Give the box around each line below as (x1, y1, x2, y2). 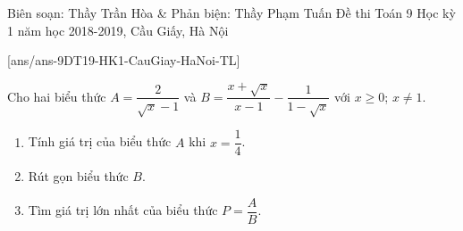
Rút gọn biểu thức (28, 167, 129, 186)
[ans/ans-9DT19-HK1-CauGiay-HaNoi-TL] (7, 51, 240, 70)
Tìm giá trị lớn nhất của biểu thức (28, 201, 218, 219)
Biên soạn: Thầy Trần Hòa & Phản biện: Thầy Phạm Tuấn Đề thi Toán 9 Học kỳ (7, 4, 456, 21)
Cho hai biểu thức (7, 87, 106, 105)
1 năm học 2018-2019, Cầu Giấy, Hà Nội (7, 21, 229, 39)
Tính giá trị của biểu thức (28, 132, 172, 151)
